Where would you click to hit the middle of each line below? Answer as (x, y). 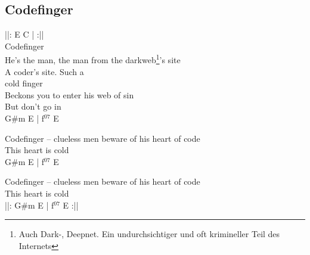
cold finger (24, 83)
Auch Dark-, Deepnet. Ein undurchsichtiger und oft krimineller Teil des (149, 234)
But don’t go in (33, 106)
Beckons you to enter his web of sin (69, 94)
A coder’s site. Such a (44, 71)
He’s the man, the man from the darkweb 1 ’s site (93, 59)
